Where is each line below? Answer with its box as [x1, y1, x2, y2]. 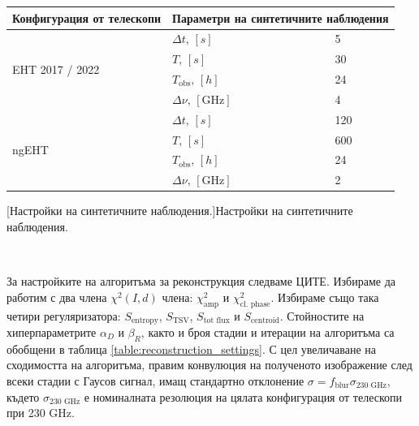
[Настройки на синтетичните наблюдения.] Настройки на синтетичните [6, 202, 353, 219]
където [6, 388, 40, 405]
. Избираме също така [270, 288, 379, 305]
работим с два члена [6, 288, 107, 305]
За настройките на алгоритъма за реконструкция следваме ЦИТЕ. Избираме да [6, 273, 396, 290]
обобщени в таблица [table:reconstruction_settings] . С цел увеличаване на [6, 340, 377, 357]
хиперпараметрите [6, 323, 97, 340]
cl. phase [240, 299, 270, 308]
